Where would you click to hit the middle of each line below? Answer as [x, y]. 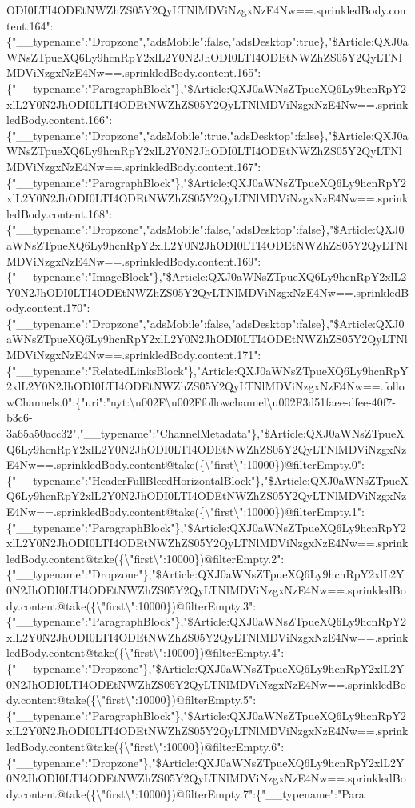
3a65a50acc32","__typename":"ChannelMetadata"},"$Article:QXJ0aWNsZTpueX [206, 433]
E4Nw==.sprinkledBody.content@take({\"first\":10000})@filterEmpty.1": [186, 511]
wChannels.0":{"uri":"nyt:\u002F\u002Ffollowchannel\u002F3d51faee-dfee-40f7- [201, 401]
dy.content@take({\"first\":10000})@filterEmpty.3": [132, 605]
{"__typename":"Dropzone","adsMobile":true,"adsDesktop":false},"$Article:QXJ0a [207, 135]
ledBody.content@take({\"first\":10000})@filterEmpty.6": [146, 746]
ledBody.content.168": [60, 213]
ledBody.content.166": [60, 120]
